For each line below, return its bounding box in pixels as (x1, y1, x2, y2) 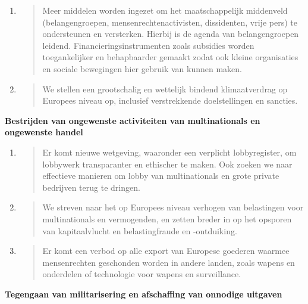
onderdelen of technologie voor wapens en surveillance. (42, 268, 241, 280)
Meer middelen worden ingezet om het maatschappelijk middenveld (42, 4, 288, 16)
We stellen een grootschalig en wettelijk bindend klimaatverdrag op (42, 82, 288, 95)
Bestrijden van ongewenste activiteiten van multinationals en (5, 114, 260, 126)
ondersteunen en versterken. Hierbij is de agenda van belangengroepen (42, 27, 299, 40)
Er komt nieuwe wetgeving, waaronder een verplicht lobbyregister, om (42, 145, 297, 158)
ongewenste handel (5, 126, 83, 138)
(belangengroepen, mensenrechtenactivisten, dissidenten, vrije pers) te (42, 15, 297, 28)
